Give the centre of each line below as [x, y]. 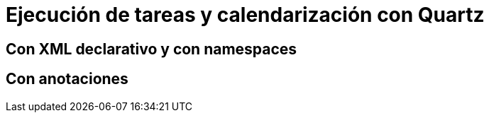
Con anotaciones [67, 79]
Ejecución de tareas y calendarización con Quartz [245, 15]
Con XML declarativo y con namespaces [152, 49]
